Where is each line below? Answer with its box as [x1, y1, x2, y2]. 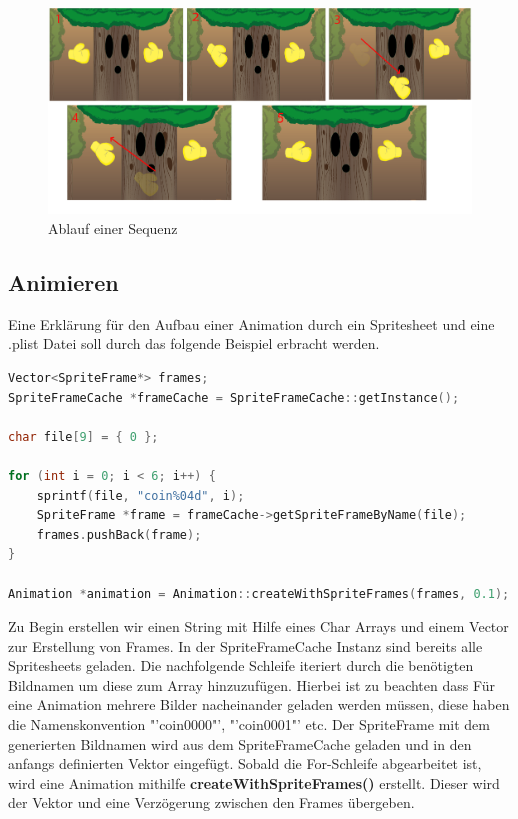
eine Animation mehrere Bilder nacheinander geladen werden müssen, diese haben [8, 694, 510, 715]
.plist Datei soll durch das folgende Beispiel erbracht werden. [8, 333, 380, 354]
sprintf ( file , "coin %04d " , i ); [36, 488, 245, 503]
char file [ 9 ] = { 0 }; [8, 429, 159, 444]
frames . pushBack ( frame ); [36, 527, 202, 542]
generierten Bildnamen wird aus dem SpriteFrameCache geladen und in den [8, 733, 472, 754]
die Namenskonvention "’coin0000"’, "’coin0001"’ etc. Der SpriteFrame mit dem [8, 714, 490, 735]
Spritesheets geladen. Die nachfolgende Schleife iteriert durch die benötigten [8, 655, 474, 676]
